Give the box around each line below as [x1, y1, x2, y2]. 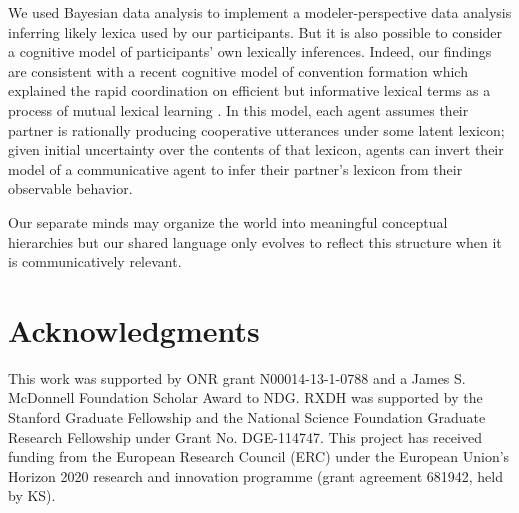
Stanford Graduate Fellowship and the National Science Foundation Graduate [8, 407, 486, 428]
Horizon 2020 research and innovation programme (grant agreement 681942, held [8, 465, 504, 486]
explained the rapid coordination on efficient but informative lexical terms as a [8, 80, 491, 101]
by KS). [8, 485, 56, 506]
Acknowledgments [8, 309, 260, 350]
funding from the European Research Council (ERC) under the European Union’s [8, 446, 510, 467]
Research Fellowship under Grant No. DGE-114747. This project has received [8, 426, 482, 447]
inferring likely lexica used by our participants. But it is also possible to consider [8, 21, 503, 42]
